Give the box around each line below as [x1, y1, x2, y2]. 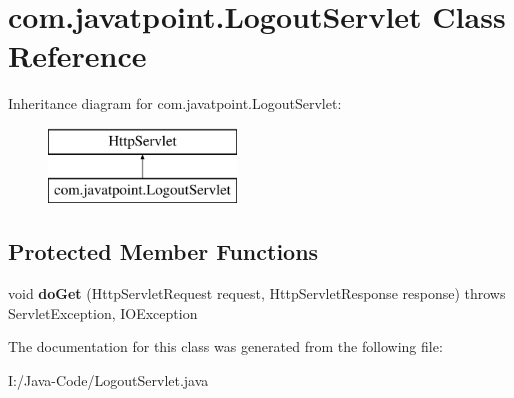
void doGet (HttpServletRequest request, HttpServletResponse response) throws [8, 283, 506, 304]
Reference [8, 35, 147, 76]
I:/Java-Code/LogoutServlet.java [8, 370, 209, 391]
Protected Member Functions [8, 236, 319, 267]
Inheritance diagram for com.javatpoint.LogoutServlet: [8, 93, 342, 114]
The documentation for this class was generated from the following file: [8, 336, 443, 357]
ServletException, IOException [8, 302, 198, 323]
